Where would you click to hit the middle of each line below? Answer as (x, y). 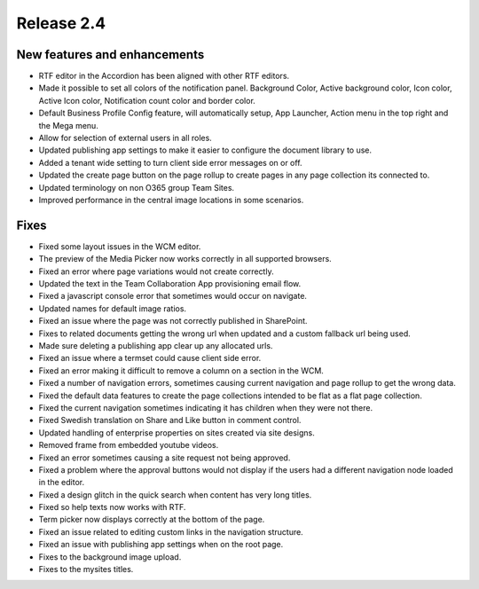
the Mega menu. (69, 125)
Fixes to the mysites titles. (86, 569)
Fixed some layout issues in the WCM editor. (120, 246)
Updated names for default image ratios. (112, 308)
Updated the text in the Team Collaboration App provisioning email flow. (170, 284)
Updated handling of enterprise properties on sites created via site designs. (177, 432)
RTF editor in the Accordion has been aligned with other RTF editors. (164, 76)
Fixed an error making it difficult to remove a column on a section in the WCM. (181, 370)
